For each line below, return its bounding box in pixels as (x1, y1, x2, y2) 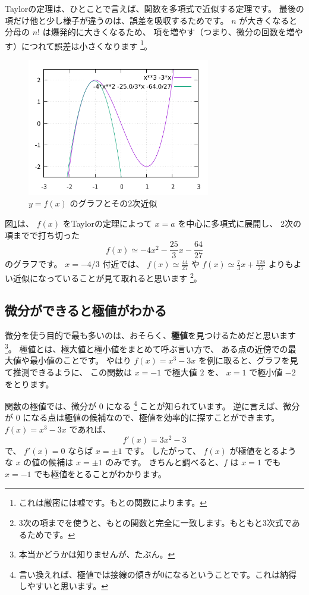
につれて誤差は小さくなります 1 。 (21, 37, 153, 52)
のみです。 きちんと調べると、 (105, 456, 223, 468)
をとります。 (5, 377, 54, 390)
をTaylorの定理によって (62, 217, 152, 229)
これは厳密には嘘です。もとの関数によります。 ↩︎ (18, 496, 207, 509)
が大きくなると (239, 14, 298, 26)
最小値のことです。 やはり (29, 354, 131, 367)
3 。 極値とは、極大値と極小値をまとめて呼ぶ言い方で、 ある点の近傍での (5, 341, 288, 355)
